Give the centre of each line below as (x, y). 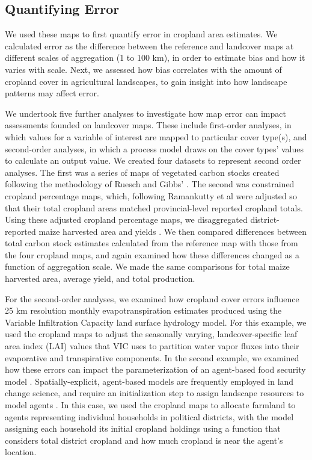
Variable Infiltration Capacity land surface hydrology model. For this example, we (156, 322)
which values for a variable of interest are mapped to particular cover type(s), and (156, 136)
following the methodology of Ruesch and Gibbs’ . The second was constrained (150, 184)
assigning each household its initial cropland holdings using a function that (143, 428)
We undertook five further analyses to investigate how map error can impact (145, 113)
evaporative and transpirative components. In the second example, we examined (152, 357)
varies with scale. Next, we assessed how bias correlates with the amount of (143, 69)
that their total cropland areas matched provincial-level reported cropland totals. (154, 207)
